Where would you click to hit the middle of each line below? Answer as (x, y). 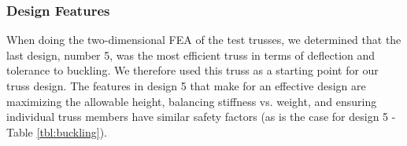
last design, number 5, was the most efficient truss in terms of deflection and (191, 55)
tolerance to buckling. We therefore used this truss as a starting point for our (192, 70)
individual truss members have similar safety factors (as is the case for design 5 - (201, 117)
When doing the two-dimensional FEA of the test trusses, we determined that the (204, 40)
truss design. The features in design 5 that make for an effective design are (186, 86)
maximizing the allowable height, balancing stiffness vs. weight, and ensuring (192, 101)
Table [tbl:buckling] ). (57, 131)
